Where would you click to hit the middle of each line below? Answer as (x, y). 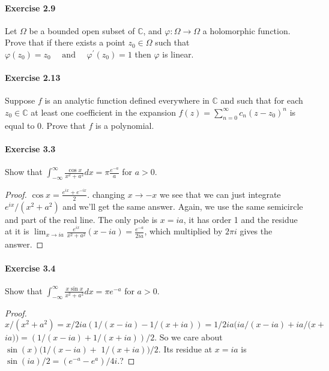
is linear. (178, 54)
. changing (106, 194)
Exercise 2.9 (30, 7)
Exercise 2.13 (33, 78)
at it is (17, 231)
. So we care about (189, 337)
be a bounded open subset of (82, 30)
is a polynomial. (125, 125)
